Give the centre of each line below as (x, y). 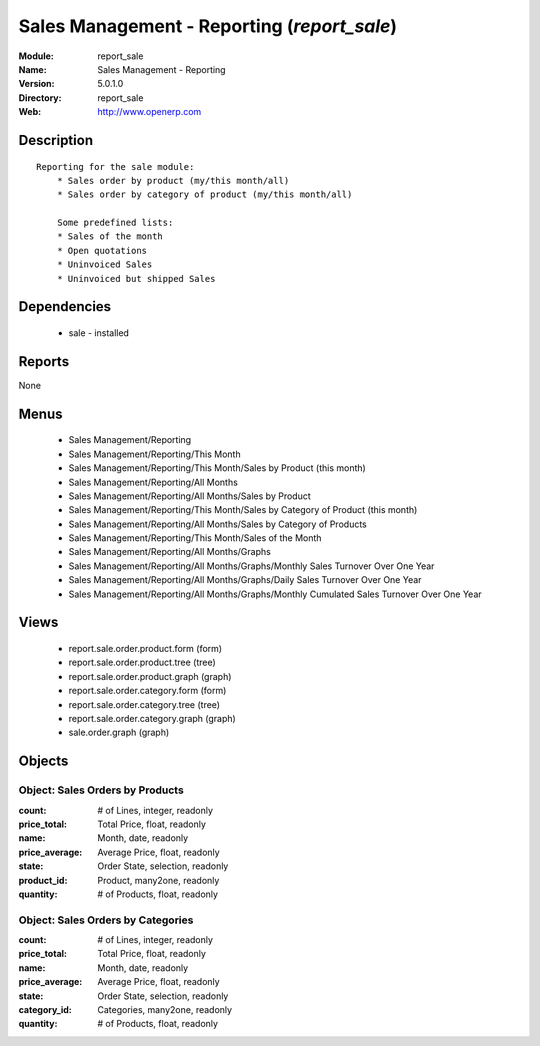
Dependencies (65, 306)
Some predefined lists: (115, 223)
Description (56, 140)
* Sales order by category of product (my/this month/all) (204, 194)
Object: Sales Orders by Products (101, 790)
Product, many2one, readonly (158, 880)
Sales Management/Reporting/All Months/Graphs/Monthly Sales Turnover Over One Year (251, 566)
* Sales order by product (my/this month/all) (173, 180)
